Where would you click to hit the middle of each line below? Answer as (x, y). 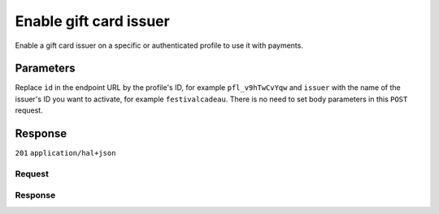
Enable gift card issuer (92, 21)
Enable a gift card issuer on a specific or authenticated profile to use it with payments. (159, 45)
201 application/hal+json (65, 153)
